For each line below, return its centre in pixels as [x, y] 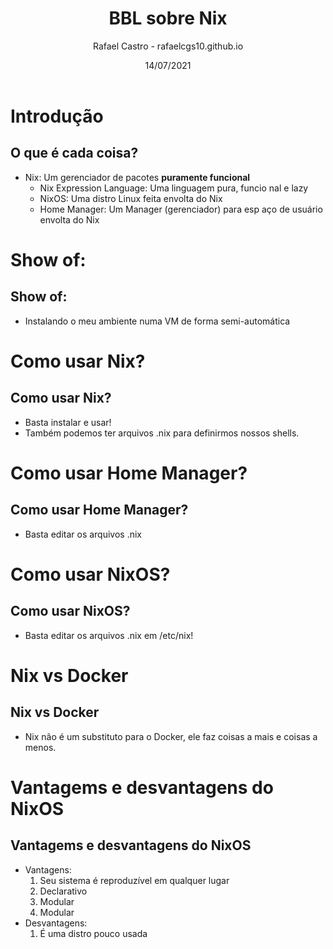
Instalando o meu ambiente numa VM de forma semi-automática [157, 321]
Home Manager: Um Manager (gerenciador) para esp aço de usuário [181, 209]
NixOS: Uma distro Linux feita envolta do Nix [131, 198]
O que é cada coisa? [74, 153]
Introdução [57, 116]
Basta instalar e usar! [68, 422]
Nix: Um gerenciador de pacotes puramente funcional [137, 177]
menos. [40, 747]
